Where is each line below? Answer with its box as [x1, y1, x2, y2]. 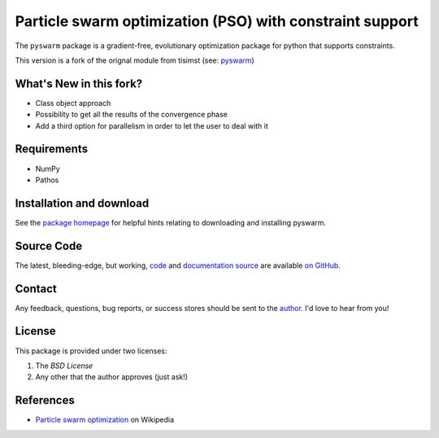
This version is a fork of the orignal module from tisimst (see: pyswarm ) [15, 55, 255, 65]
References [15, 393, 75, 407]
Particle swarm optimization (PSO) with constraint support [15, 12, 419, 30]
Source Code [15, 239, 83, 252]
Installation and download [15, 196, 150, 210]
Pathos [35, 175, 59, 185]
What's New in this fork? [15, 77, 143, 90]
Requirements [15, 142, 89, 156]
